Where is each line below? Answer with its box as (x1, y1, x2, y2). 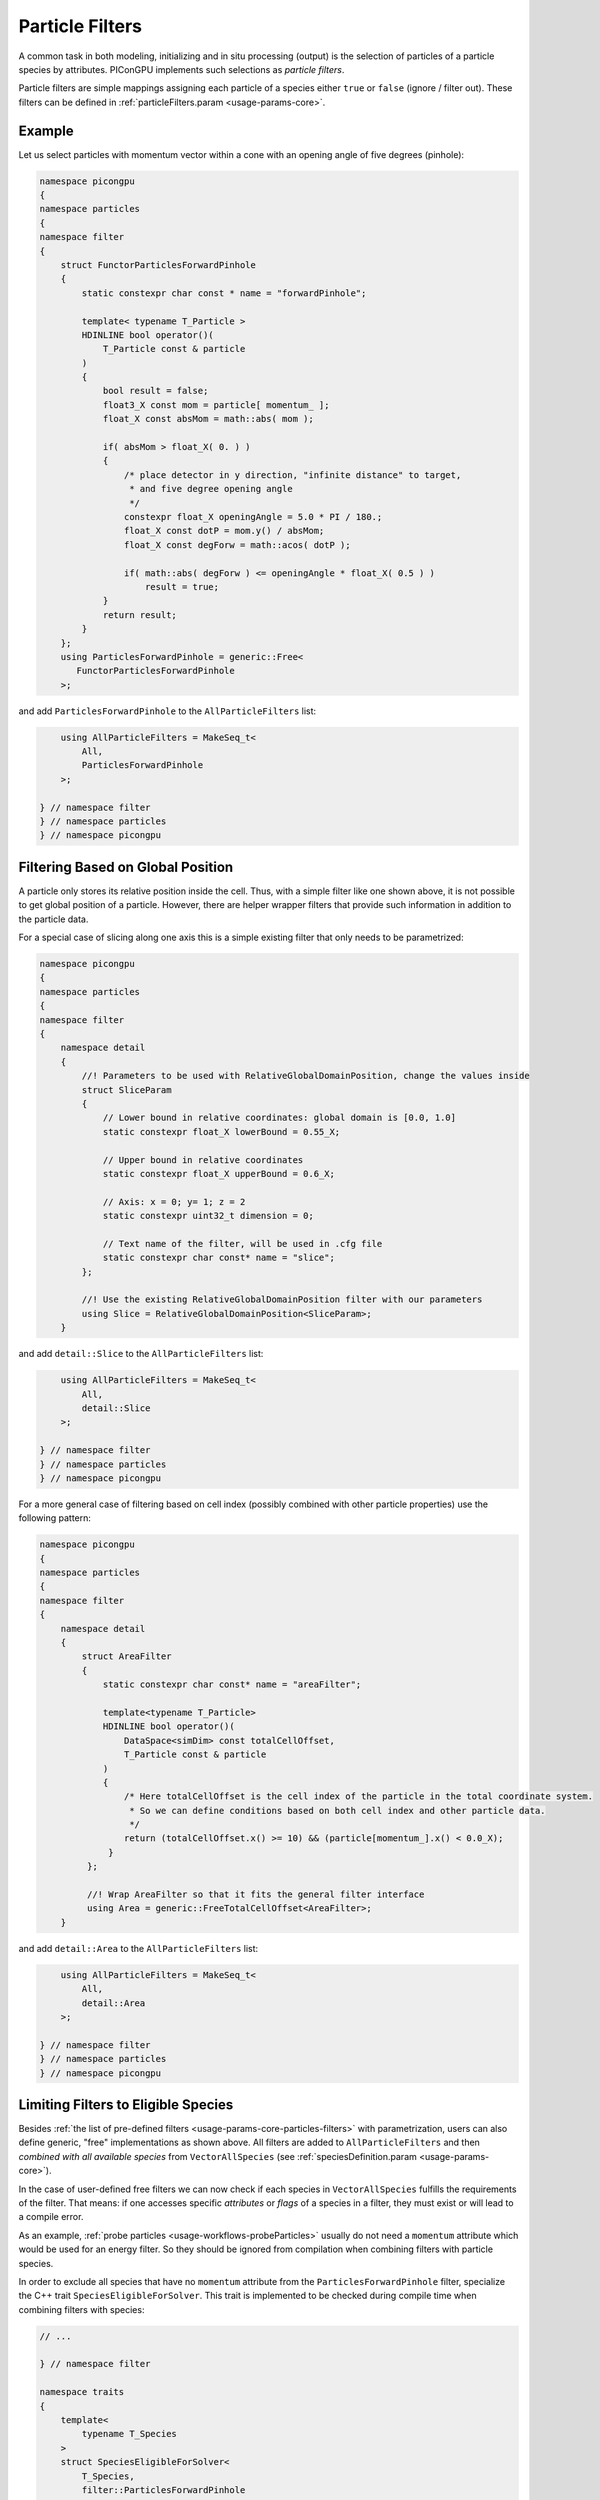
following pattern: (18, 1512, 92, 1524)
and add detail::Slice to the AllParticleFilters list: (18, 1348, 264, 1360)
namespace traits (39, 2386, 125, 2398)
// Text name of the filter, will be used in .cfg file (102, 1238, 383, 1249)
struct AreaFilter (81, 1651, 172, 1662)
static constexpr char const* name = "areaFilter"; (102, 1679, 362, 1690)
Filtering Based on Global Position (18, 858, 234, 875)
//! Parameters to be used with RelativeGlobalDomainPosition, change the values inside (81, 1070, 530, 1082)
